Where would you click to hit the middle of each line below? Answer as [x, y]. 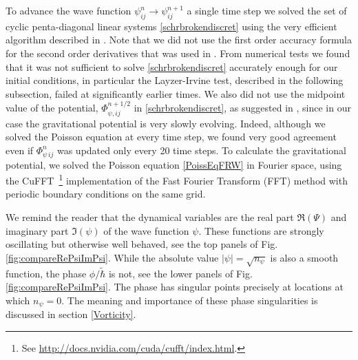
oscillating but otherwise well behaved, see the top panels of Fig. [142, 244]
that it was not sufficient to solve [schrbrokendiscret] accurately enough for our [172, 66]
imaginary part [37, 230]
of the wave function [146, 230]
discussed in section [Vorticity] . [71, 314]
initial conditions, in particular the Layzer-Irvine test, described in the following [175, 80]
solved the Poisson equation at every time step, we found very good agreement [171, 137]
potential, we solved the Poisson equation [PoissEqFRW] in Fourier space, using [174, 164]
